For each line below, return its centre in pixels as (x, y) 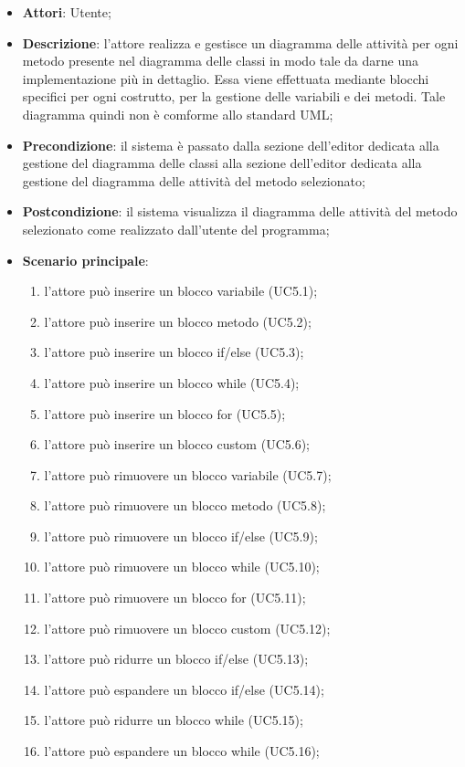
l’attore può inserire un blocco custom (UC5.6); (177, 444)
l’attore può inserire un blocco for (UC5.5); (165, 413)
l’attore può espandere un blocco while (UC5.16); (182, 751)
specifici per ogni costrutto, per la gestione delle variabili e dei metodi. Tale (234, 96)
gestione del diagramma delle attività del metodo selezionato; (194, 180)
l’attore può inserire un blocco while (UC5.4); (172, 382)
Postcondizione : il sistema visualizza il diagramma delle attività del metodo (240, 211)
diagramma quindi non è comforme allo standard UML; (178, 114)
